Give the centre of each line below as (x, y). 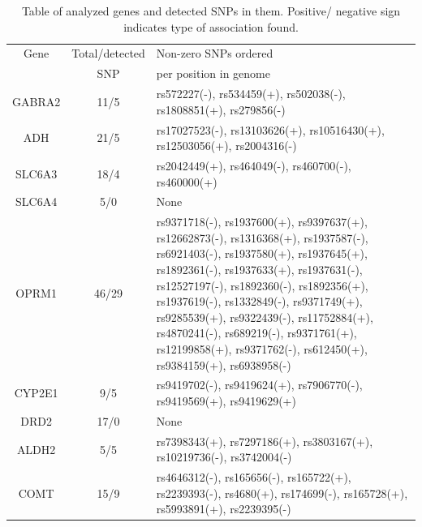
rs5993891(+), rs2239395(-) (224, 509)
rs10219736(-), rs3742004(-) (224, 457)
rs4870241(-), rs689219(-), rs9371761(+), (256, 333)
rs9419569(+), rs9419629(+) (226, 401)
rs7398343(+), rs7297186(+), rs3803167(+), (265, 441)
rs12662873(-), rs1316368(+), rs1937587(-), (262, 237)
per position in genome (213, 73)
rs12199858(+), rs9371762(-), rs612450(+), (262, 349)
